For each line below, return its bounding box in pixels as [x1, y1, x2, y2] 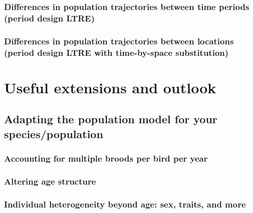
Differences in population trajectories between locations [4, 34, 234, 47]
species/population [4, 126, 103, 141]
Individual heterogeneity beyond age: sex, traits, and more [4, 198, 246, 210]
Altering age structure [4, 175, 96, 187]
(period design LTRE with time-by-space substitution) [4, 46, 229, 58]
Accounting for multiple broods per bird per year [4, 152, 208, 164]
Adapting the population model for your [4, 111, 217, 127]
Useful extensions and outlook [4, 77, 216, 97]
